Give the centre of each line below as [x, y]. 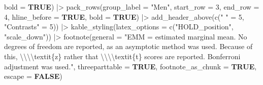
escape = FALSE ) [33, 76]
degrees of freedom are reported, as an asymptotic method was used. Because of [128, 46]
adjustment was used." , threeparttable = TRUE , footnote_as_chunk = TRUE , [130, 66]
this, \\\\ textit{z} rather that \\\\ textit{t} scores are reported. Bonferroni [122, 56]
